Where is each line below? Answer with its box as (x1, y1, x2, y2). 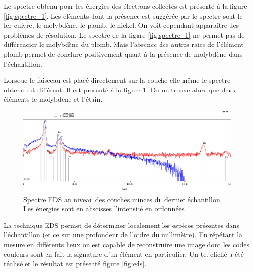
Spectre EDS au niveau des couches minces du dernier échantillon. (23, 194, 222, 204)
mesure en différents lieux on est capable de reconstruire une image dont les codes (4, 239, 250, 249)
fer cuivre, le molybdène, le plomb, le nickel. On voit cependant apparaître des (4, 20, 239, 30)
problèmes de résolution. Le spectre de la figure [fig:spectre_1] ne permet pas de (4, 29, 245, 40)
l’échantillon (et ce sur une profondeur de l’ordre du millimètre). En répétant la (4, 229, 243, 240)
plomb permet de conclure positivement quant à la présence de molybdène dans (4, 48, 243, 59)
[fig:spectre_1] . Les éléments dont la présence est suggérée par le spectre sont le (4, 10, 243, 21)
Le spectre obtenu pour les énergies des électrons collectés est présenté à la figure (4, 1, 247, 11)
